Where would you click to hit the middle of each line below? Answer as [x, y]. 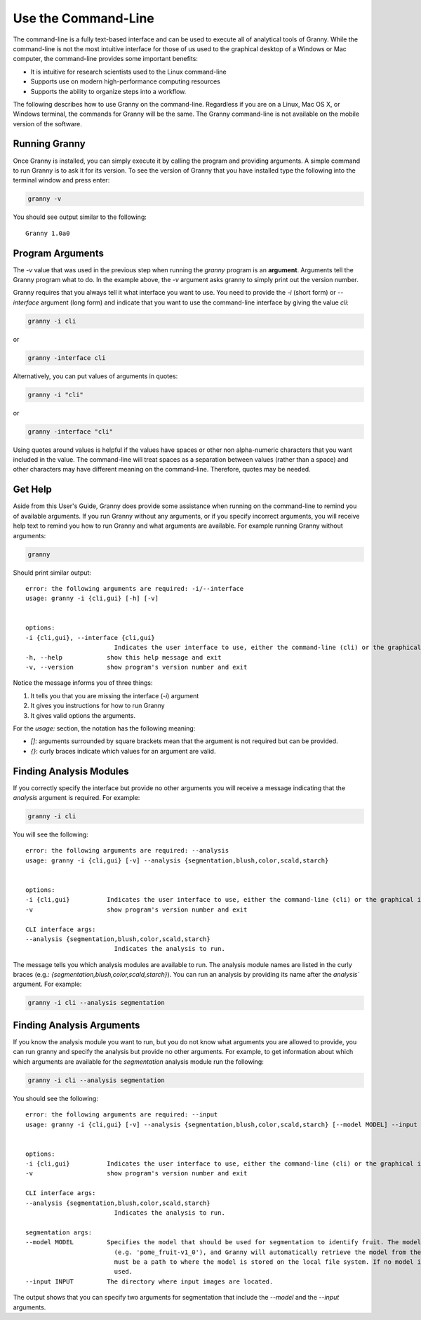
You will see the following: [51, 834]
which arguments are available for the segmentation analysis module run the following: [139, 1061]
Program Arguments [59, 253]
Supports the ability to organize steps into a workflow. [108, 91]
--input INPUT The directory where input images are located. [149, 1281]
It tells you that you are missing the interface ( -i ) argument [115, 695]
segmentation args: [59, 1232]
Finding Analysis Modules [71, 771]
